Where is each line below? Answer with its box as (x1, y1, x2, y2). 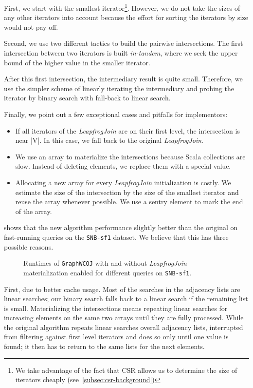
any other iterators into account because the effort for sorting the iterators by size (4, 12, 248, 22)
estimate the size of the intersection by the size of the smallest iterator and (15, 187, 239, 197)
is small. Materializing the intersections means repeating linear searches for (4, 303, 228, 313)
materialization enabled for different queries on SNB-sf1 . (23, 267, 192, 277)
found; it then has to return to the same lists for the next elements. (4, 341, 205, 351)
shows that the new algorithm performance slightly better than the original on (4, 222, 238, 233)
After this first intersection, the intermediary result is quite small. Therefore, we (4, 74, 243, 84)
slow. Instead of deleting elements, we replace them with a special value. (15, 161, 231, 171)
